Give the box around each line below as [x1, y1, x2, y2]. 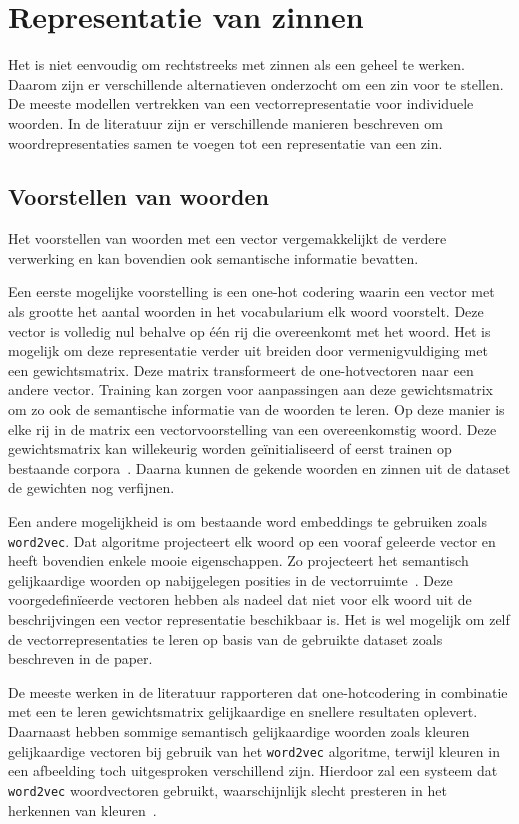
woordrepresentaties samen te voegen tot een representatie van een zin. [8, 132, 443, 153]
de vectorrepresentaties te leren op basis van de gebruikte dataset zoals [8, 628, 443, 649]
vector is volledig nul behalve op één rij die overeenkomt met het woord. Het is [8, 320, 491, 341]
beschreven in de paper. [8, 648, 153, 669]
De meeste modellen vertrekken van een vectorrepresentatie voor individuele [8, 93, 474, 114]
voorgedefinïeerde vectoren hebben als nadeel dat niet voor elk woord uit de [8, 589, 472, 610]
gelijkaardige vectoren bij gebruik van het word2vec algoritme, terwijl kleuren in [8, 740, 500, 761]
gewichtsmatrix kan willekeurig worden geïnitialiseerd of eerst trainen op [8, 438, 452, 459]
